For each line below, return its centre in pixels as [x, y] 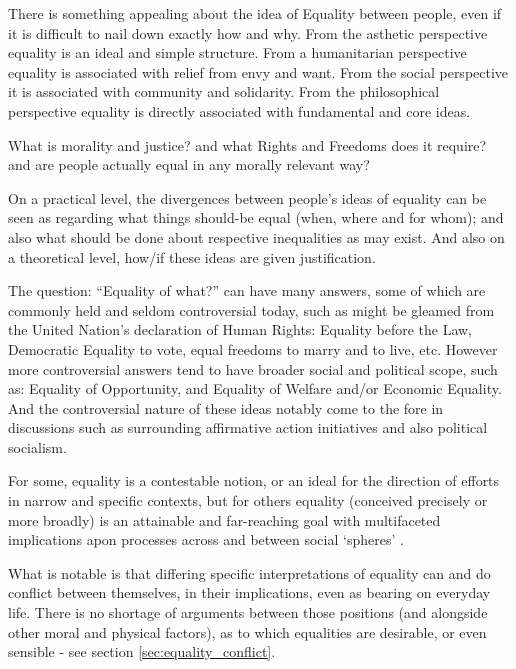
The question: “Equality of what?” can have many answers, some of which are [247, 290]
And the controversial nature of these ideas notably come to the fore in [226, 407]
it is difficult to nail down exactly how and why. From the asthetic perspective [248, 32]
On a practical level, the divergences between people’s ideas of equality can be [247, 197]
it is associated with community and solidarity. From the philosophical [224, 91]
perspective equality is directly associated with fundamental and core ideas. [239, 110]
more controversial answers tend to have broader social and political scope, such [253, 368]
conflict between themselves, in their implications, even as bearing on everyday [249, 592]
